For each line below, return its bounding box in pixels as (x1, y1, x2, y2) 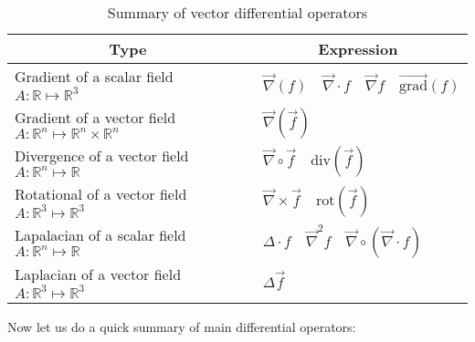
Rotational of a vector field (15, 183, 187, 204)
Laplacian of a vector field (15, 263, 182, 285)
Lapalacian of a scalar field (15, 224, 186, 246)
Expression (318, 38, 398, 59)
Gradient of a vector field (15, 107, 176, 128)
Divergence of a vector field (15, 145, 189, 166)
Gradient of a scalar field (15, 66, 174, 87)
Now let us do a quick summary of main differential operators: (7, 316, 356, 336)
